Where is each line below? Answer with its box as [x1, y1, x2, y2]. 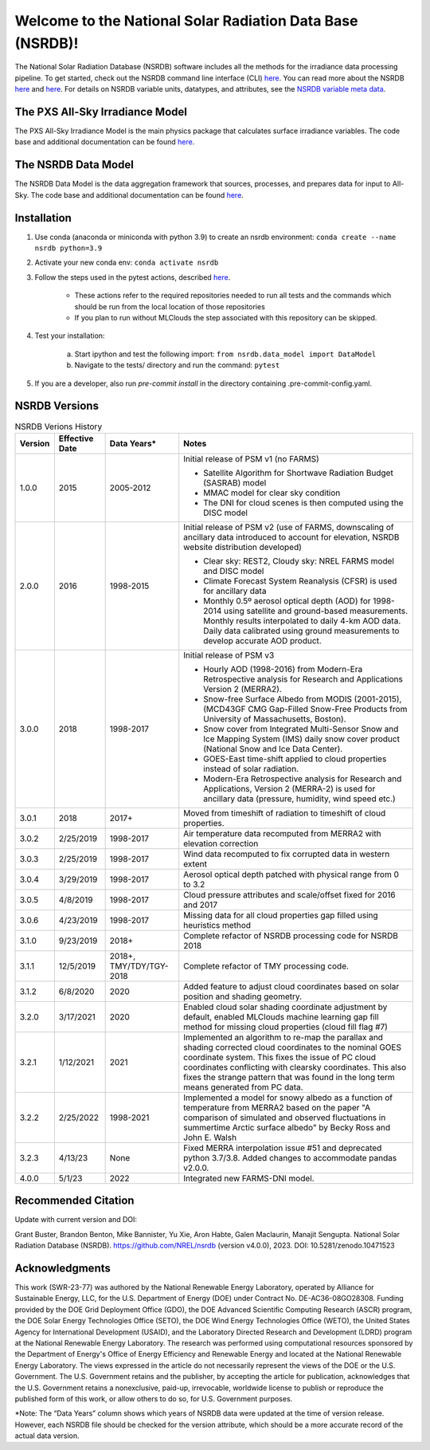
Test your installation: [34, 331, 105, 340]
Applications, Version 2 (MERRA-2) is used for [203, 783, 376, 794]
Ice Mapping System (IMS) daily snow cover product [203, 733, 400, 745]
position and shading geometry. [183, 991, 303, 1002]
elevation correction [183, 838, 259, 849]
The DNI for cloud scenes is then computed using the [203, 497, 404, 508]
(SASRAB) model [203, 477, 267, 488]
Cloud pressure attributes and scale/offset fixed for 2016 [183, 889, 396, 900]
